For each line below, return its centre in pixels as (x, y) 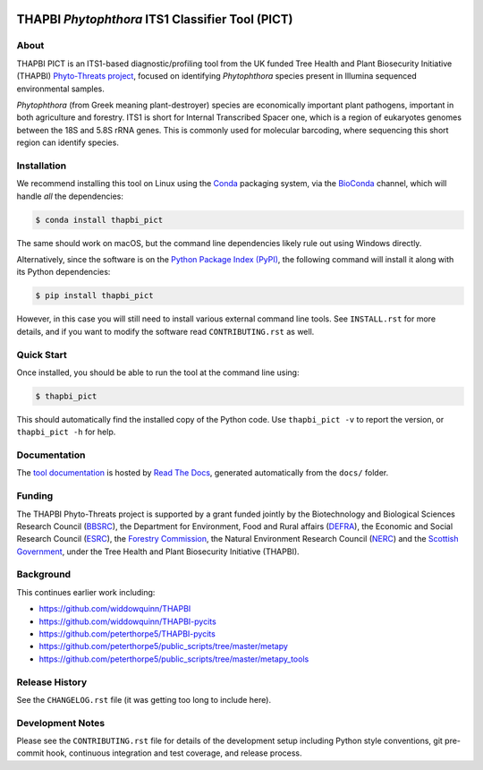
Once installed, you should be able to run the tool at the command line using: (158, 372)
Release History (52, 682)
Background (44, 575)
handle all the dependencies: (70, 196)
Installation (42, 166)
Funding (35, 496)
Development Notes (61, 723)
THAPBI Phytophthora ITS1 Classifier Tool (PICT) (155, 19)
